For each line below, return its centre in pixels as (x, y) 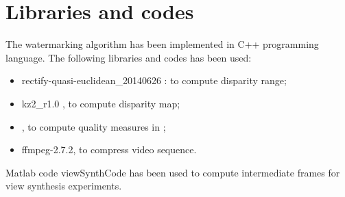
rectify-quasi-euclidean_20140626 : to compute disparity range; (154, 80)
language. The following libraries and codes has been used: (129, 57)
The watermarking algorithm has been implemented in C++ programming (162, 44)
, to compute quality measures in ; (94, 126)
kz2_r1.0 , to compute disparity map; (101, 103)
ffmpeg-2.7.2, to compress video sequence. (109, 149)
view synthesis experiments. (64, 186)
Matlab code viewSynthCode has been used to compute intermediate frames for (173, 172)
